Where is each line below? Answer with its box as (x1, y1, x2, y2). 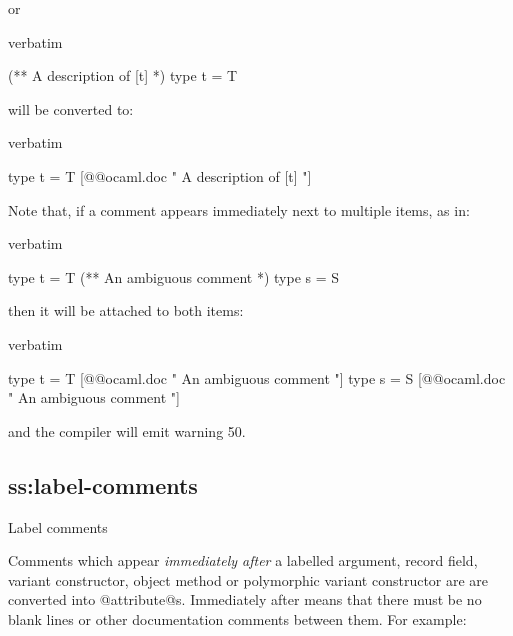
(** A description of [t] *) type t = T (8, 65, 238, 86)
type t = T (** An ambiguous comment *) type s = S (8, 266, 340, 287)
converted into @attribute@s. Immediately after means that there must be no (8, 589, 482, 610)
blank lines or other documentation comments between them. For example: (8, 608, 467, 629)
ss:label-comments (8, 469, 198, 500)
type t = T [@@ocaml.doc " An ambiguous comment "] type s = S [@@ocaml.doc (8, 367, 506, 388)
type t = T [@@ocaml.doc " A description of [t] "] (8, 165, 312, 186)
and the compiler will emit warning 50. (8, 420, 246, 441)
